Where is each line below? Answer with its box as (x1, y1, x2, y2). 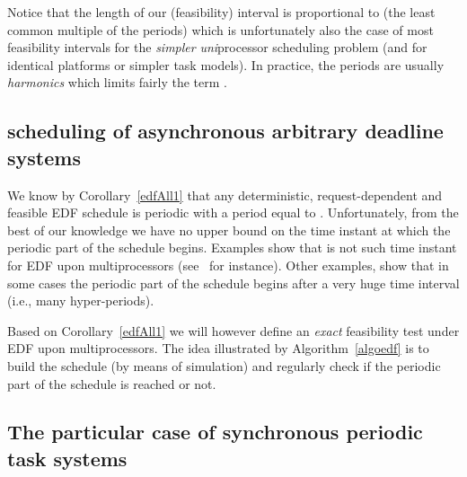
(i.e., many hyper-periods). (7, 291, 154, 310)
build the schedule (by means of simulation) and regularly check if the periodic (7, 356, 441, 375)
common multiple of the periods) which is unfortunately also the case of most (7, 20, 434, 39)
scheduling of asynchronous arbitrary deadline (7, 117, 444, 145)
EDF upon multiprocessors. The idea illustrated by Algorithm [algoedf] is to (7, 339, 429, 358)
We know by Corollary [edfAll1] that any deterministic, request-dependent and (7, 185, 443, 204)
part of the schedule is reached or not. (7, 374, 216, 393)
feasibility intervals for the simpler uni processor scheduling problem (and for (7, 38, 427, 57)
